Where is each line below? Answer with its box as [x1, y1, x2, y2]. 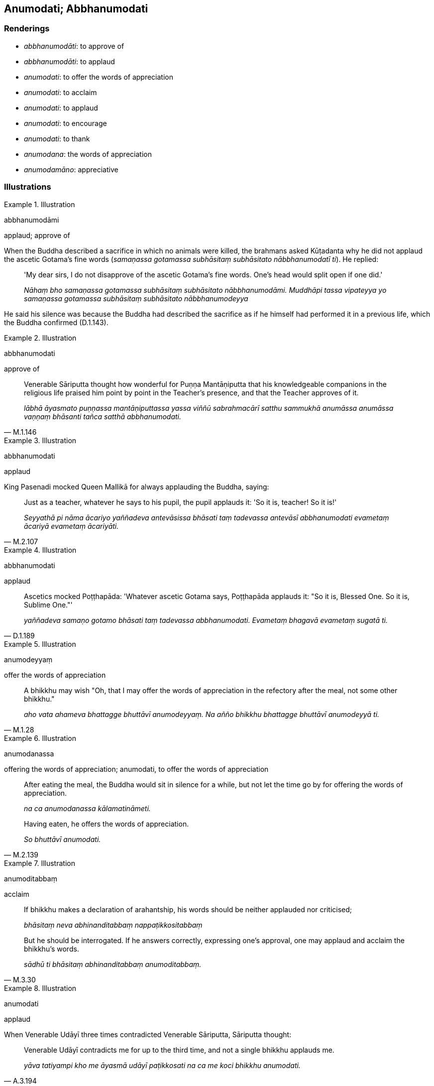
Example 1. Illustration [4, 200, 75, 209]
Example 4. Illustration [4, 545, 77, 554]
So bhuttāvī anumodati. [24, 835, 101, 844]
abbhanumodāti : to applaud [24, 57, 115, 66]
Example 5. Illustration [4, 639, 76, 648]
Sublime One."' [24, 600, 73, 609]
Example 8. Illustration [4, 983, 77, 992]
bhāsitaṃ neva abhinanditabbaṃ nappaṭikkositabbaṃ [24, 920, 203, 929]
